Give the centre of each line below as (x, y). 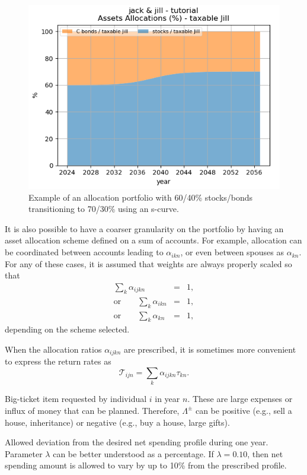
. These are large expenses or (240, 399)
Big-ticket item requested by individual (76, 399)
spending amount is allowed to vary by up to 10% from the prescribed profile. (146, 465)
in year (167, 399)
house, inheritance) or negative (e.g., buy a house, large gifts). (117, 422)
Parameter (24, 453)
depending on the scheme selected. (67, 329)
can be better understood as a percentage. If (133, 453)
